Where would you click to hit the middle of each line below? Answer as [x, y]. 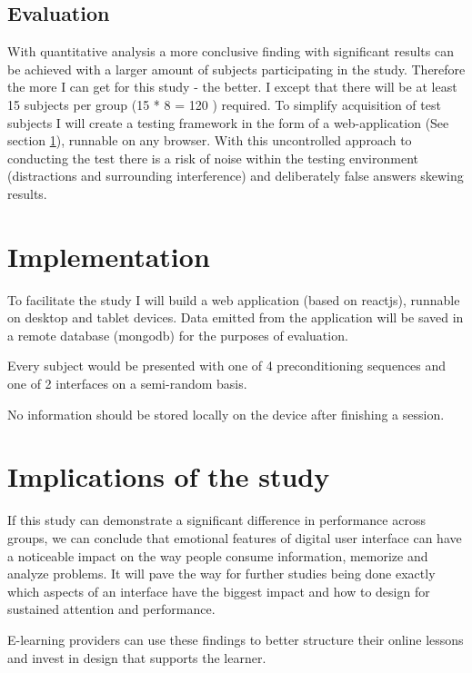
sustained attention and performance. [111, 609]
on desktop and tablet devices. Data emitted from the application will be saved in [236, 317]
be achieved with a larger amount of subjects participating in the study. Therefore [236, 69]
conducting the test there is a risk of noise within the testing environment [213, 158]
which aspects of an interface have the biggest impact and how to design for [219, 591]
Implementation [109, 256]
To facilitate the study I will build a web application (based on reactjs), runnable [234, 299]
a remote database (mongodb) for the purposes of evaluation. [178, 335]
